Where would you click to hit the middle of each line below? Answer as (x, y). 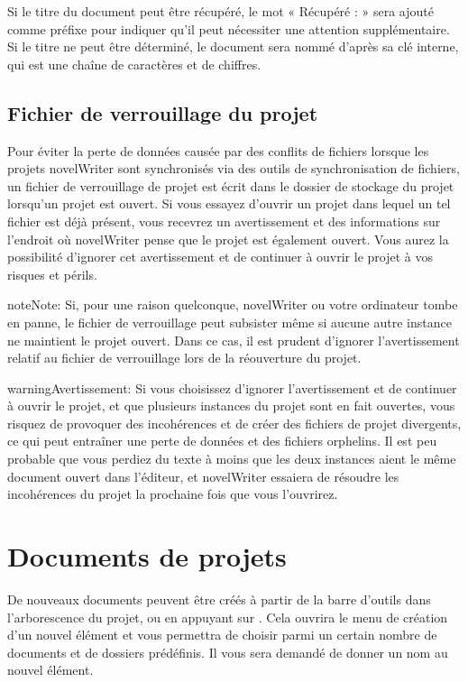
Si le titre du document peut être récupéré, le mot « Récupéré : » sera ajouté (220, 11)
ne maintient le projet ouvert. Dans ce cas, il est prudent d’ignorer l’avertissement (234, 340)
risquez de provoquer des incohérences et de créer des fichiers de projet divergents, (234, 423)
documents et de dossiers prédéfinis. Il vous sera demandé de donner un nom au (228, 652)
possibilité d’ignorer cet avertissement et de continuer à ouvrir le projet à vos (220, 257)
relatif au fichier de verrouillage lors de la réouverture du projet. (184, 358)
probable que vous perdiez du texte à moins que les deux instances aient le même (232, 459)
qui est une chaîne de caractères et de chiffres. (134, 64)
